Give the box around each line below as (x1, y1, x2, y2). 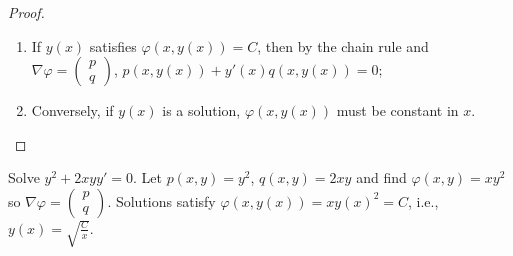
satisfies (89, 35, 137, 56)
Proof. (8, 2, 45, 22)
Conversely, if (31, 100, 114, 121)
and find (356, 167, 407, 188)
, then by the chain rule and (257, 35, 429, 56)
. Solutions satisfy (107, 190, 216, 211)
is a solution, (162, 100, 241, 121)
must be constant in (336, 100, 459, 121)
